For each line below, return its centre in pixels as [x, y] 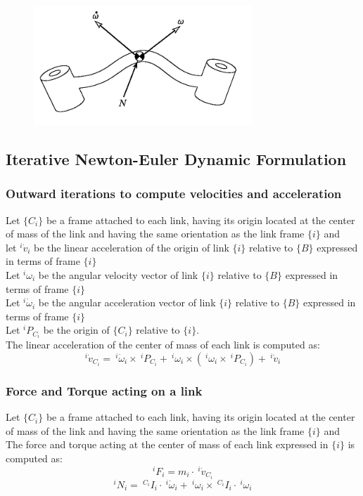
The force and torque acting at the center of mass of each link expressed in [167, 444]
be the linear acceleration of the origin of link [132, 247]
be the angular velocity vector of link [118, 274]
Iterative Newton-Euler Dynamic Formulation [176, 158]
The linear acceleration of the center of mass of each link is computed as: [163, 345]
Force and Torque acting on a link [104, 390]
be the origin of [76, 330]
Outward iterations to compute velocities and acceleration [174, 194]
